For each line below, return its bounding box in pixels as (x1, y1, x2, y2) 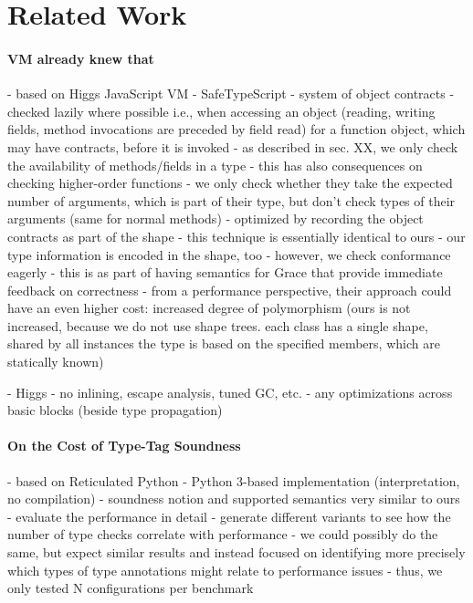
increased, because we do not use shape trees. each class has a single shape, (7, 316, 428, 335)
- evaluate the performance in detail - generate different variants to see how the (7, 506, 451, 525)
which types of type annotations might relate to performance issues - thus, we (7, 560, 443, 579)
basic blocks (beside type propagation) (7, 400, 223, 420)
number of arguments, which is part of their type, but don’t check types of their (7, 191, 456, 210)
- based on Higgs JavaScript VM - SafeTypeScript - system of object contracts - (7, 84, 455, 103)
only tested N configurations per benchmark (7, 578, 254, 598)
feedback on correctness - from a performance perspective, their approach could (7, 280, 452, 299)
